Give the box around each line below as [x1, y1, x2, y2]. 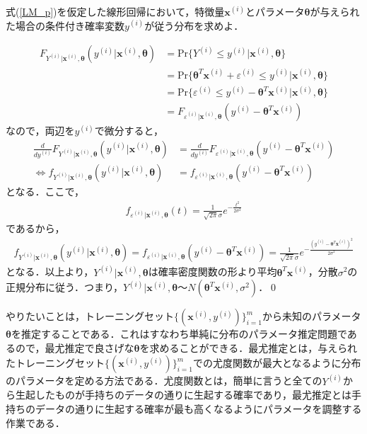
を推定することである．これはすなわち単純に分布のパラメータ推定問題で [11, 326, 347, 341]
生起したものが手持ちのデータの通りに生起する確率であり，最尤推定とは [15, 387, 351, 402]
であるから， [6, 221, 65, 236]
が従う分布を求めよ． [144, 18, 244, 33]
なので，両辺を [6, 123, 75, 138]
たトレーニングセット [6, 355, 105, 370]
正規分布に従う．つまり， [6, 280, 123, 295]
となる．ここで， [6, 183, 85, 198]
